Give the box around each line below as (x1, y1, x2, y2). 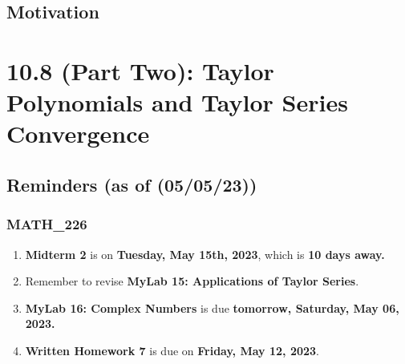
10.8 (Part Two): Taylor (6, 54, 274, 87)
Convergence (6, 117, 150, 150)
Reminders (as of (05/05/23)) (6, 172, 257, 196)
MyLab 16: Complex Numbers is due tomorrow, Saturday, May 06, (25, 299, 399, 316)
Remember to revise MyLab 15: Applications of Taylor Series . (25, 273, 359, 289)
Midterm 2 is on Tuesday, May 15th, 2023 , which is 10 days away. (25, 245, 385, 262)
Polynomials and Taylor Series (6, 86, 348, 119)
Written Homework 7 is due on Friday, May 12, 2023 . (25, 342, 320, 358)
